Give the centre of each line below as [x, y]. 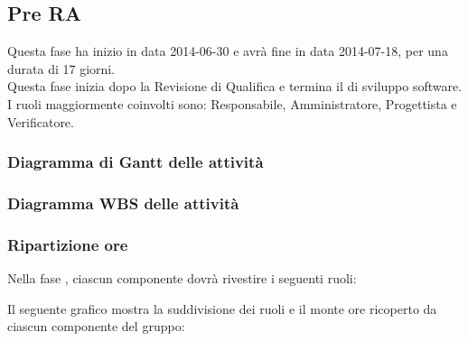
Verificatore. [41, 121]
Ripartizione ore [68, 244]
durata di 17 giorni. [61, 68]
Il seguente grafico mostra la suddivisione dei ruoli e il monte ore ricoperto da [222, 308]
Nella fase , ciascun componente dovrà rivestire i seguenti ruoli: [182, 278]
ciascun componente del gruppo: [96, 326]
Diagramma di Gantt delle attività [136, 162]
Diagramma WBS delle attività [123, 203]
